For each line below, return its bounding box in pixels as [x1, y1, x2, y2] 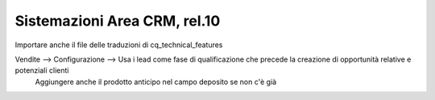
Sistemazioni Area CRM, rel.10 [14, 12, 221, 30]
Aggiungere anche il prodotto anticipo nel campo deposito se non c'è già [35, 77, 277, 86]
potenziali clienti [14, 66, 69, 75]
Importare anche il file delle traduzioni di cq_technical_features [14, 40, 223, 50]
